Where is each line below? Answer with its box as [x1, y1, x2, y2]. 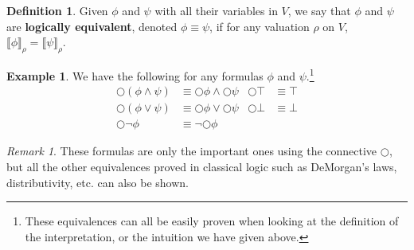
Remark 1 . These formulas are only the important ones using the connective [6, 143, 377, 159]
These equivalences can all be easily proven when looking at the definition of [25, 213, 399, 229]
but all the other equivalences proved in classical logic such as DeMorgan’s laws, [6, 158, 397, 174]
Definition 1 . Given [6, 2, 108, 18]
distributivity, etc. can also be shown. [6, 174, 189, 190]
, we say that [287, 2, 351, 18]
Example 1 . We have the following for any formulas [6, 67, 264, 84]
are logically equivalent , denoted [6, 18, 178, 34]
